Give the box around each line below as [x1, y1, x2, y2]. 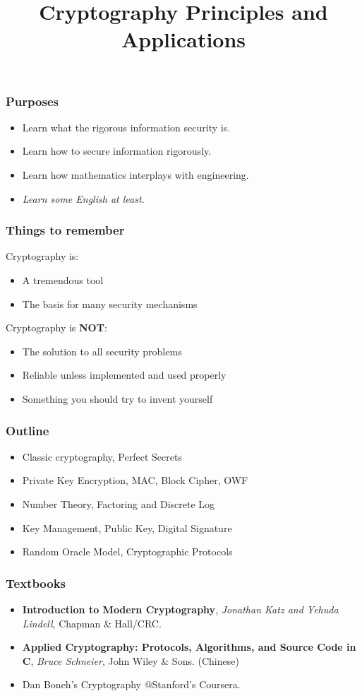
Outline [6, 421, 49, 439]
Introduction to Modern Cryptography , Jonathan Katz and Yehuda [22, 602, 339, 617]
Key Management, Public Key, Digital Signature [22, 520, 232, 535]
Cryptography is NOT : [6, 320, 107, 335]
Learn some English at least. [22, 191, 145, 206]
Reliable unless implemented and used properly [22, 367, 227, 382]
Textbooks [6, 574, 66, 591]
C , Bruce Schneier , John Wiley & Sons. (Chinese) [22, 653, 239, 668]
